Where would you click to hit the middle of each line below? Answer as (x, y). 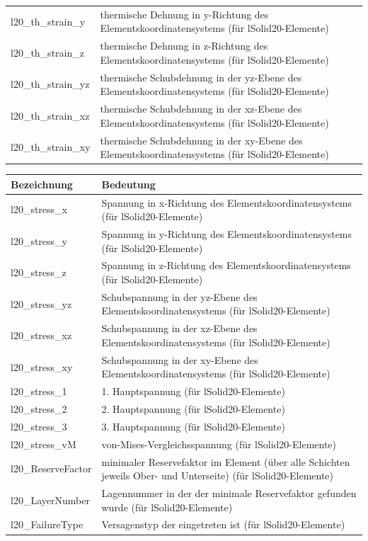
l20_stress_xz (41, 335)
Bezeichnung (42, 184)
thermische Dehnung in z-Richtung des (184, 46)
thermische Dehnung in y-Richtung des (184, 14)
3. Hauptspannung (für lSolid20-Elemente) (193, 426)
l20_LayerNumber (50, 500)
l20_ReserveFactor (51, 468)
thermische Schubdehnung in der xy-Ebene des (201, 140)
